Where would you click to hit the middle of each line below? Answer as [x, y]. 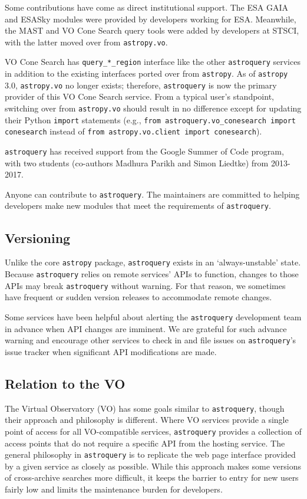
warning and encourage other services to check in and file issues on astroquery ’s [151, 340]
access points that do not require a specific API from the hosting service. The [145, 443]
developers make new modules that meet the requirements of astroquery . [138, 206]
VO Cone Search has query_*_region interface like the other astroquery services [153, 62]
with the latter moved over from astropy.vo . [86, 42]
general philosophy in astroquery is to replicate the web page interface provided [150, 454]
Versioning [38, 237]
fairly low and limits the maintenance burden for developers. [114, 489]
